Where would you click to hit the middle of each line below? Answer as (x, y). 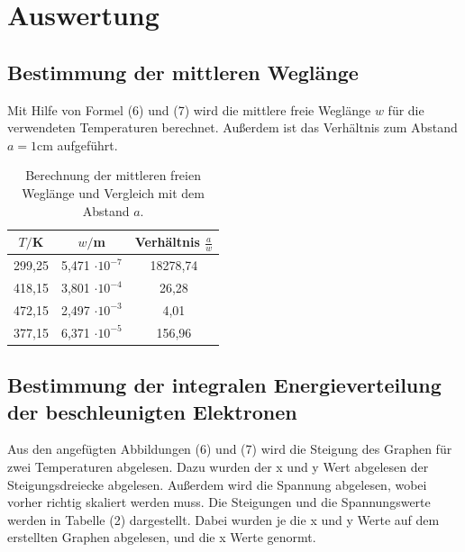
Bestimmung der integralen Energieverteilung (224, 385)
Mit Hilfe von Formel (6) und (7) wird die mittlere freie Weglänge (189, 109)
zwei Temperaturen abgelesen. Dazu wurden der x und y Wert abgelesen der (218, 467)
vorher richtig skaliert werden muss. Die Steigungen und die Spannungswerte (219, 502)
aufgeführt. (87, 145)
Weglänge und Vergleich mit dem (113, 192)
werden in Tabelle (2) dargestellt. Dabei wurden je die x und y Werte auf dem (223, 519)
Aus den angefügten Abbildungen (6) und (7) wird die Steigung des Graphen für (230, 449)
